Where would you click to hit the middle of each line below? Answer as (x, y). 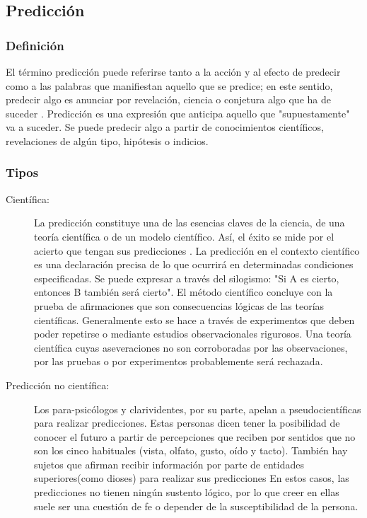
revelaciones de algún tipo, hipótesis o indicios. (107, 140)
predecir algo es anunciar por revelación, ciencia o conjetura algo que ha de (168, 99)
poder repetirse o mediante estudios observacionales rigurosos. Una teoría (193, 334)
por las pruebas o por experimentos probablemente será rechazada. (179, 361)
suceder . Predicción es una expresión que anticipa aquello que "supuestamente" (178, 113)
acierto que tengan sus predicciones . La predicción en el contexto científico (197, 250)
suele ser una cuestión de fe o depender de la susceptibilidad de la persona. (196, 506)
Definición (35, 45)
